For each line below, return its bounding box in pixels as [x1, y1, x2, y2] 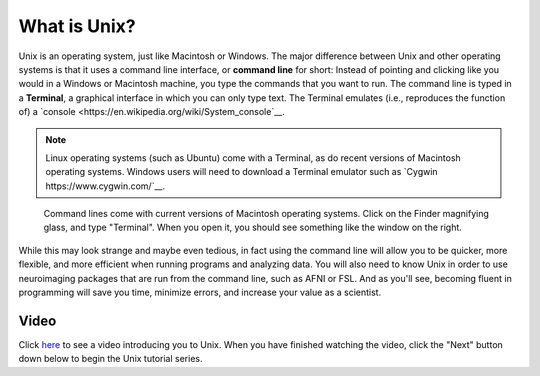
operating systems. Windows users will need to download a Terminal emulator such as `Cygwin [45, 166, 439, 178]
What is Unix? [18, 15, 136, 37]
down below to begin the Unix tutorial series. [18, 353, 203, 365]
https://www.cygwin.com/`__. [45, 180, 165, 192]
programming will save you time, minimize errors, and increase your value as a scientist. [18, 286, 382, 299]
